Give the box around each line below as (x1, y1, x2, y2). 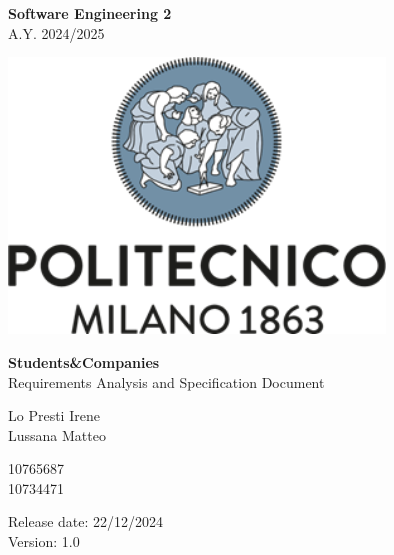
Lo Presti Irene (8, 405, 100, 426)
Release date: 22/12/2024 (8, 511, 164, 532)
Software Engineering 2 (8, 3, 172, 23)
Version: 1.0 (8, 531, 80, 552)
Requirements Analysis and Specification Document (8, 371, 325, 392)
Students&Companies (8, 351, 160, 372)
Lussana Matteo (8, 424, 106, 445)
